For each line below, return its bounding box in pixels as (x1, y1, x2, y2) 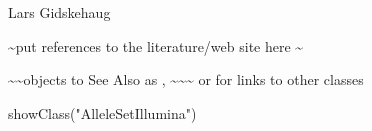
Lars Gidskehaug (8, 2, 111, 22)
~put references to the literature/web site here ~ (8, 35, 304, 56)
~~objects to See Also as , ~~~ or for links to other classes (8, 69, 364, 90)
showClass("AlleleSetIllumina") (8, 102, 197, 123)
